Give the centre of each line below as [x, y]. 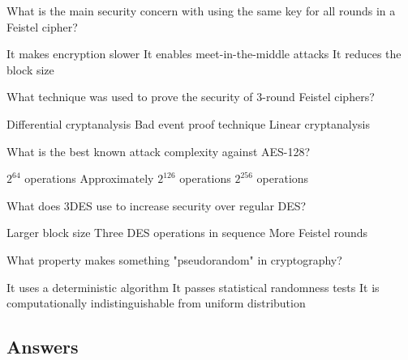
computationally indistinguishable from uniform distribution [156, 303]
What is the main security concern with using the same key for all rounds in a [201, 11]
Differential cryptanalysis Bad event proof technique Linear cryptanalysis [188, 123]
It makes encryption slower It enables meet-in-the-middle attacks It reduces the [204, 54]
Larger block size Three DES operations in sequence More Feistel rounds [187, 233]
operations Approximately [89, 178]
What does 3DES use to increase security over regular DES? [157, 205]
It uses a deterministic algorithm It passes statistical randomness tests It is [193, 287]
